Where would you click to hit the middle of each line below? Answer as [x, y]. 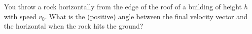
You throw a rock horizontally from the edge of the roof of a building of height [123, 6]
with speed [20, 16]
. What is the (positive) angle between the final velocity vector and [146, 16]
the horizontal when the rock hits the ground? [74, 26]
